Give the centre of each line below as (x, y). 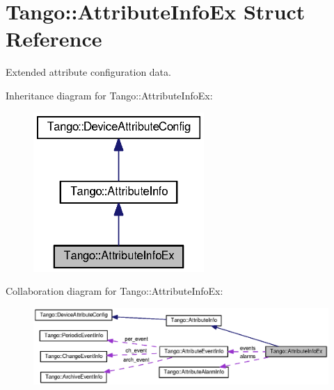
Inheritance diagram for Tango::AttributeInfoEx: (109, 95)
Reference (54, 39)
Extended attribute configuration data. (88, 72)
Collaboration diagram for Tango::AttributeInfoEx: (114, 291)
